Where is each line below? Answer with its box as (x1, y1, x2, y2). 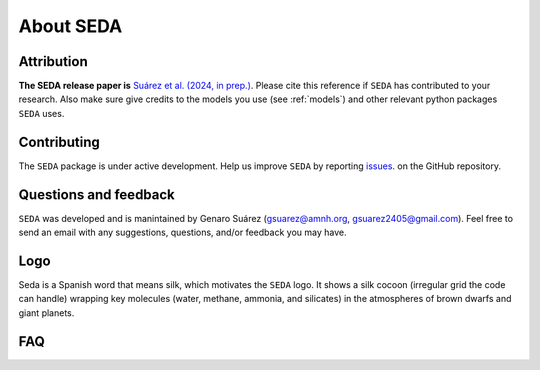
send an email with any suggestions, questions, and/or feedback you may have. (18, 226, 347, 239)
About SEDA (18, 15, 123, 37)
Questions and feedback (18, 186, 175, 203)
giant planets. (18, 306, 75, 319)
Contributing (18, 133, 100, 150)
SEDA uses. (18, 107, 65, 119)
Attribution (18, 53, 89, 70)
